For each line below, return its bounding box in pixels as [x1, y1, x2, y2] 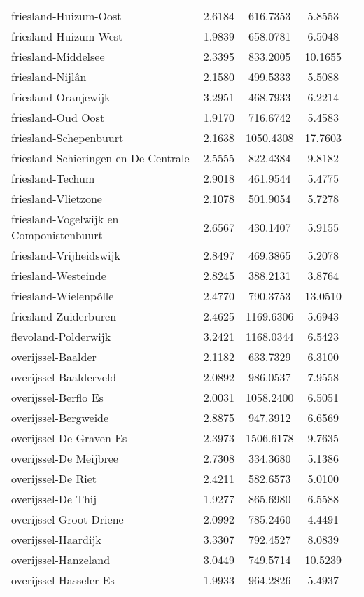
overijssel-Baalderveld [11, 369, 117, 385]
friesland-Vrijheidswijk [11, 247, 120, 263]
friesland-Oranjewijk [11, 89, 111, 105]
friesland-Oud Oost [11, 109, 105, 125]
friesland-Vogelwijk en [11, 211, 119, 227]
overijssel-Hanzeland [11, 552, 111, 568]
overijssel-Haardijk [11, 531, 101, 547]
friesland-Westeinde [11, 267, 106, 283]
